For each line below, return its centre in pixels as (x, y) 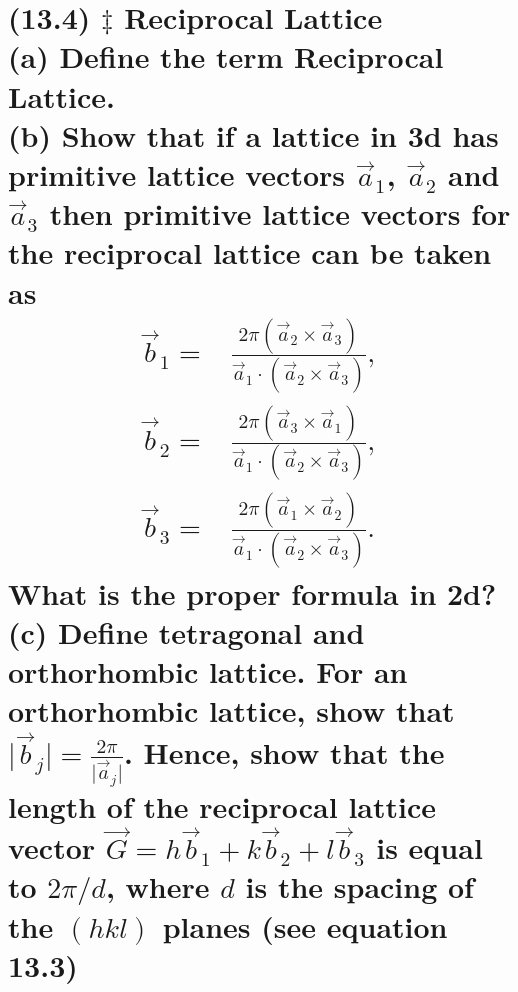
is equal (429, 847)
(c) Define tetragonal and (186, 632)
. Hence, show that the (284, 752)
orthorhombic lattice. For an (208, 671)
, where (157, 886)
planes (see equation (305, 925)
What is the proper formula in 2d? (252, 592)
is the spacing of (359, 886)
